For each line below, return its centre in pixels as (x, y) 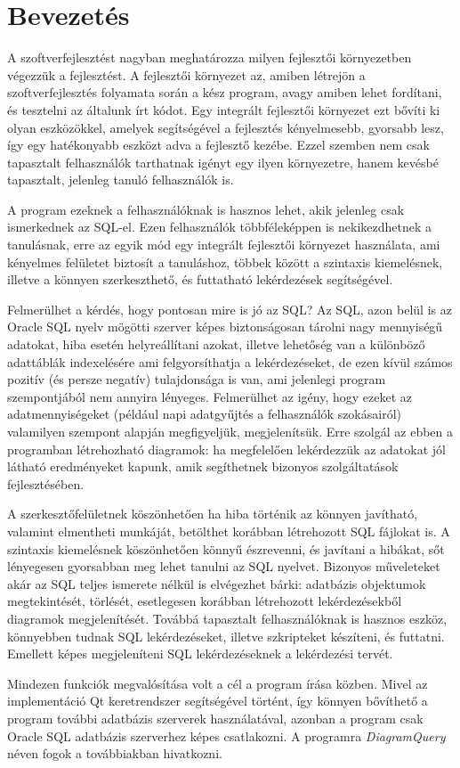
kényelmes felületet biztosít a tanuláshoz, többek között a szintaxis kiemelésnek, (225, 261)
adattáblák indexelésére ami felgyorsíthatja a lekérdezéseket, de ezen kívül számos (230, 361)
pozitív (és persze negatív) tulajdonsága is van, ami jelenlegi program (197, 379)
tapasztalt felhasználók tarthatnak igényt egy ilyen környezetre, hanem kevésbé (223, 162)
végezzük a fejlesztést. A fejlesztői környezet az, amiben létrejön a (186, 74)
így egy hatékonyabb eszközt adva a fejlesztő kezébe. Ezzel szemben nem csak (218, 145)
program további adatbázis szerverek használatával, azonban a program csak (215, 718)
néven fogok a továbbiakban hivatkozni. (115, 753)
